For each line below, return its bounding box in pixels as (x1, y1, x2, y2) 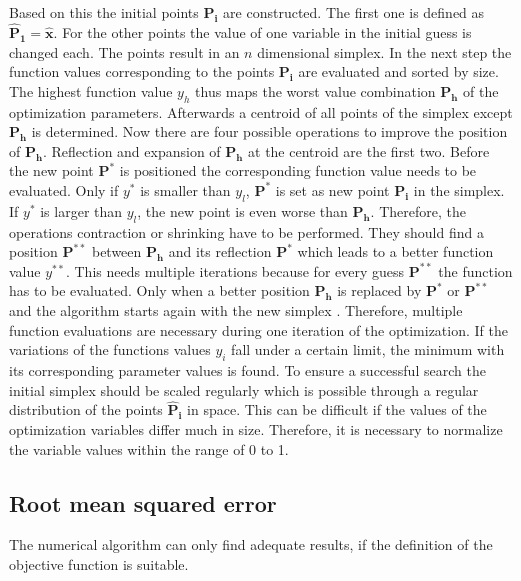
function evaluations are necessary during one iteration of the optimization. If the (9, 319, 508, 340)
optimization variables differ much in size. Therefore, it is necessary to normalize (9, 418, 503, 439)
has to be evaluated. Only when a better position (9, 280, 310, 301)
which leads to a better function (297, 241, 494, 262)
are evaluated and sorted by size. (298, 61, 499, 82)
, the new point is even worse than (137, 200, 348, 221)
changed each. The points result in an (9, 41, 240, 62)
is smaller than (140, 179, 231, 200)
